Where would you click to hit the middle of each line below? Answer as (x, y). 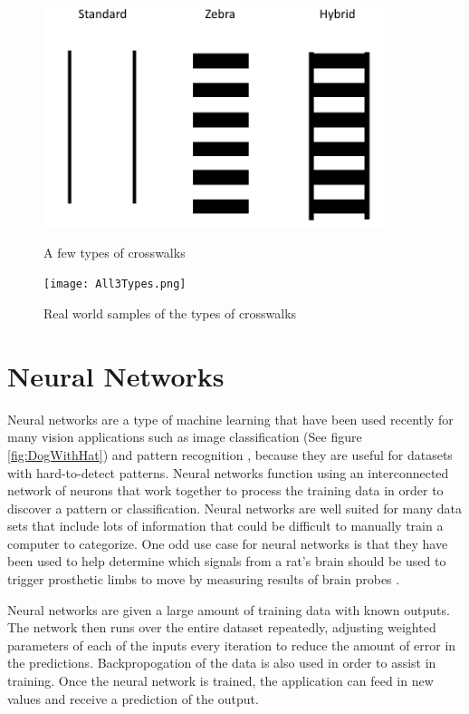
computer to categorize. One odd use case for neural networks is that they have (228, 543)
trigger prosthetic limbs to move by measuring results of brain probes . (204, 579)
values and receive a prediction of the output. (133, 698)
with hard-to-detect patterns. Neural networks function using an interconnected (228, 472)
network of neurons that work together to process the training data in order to (225, 490)
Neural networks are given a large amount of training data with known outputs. (229, 609)
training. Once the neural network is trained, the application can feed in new (220, 681)
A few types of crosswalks (115, 252)
